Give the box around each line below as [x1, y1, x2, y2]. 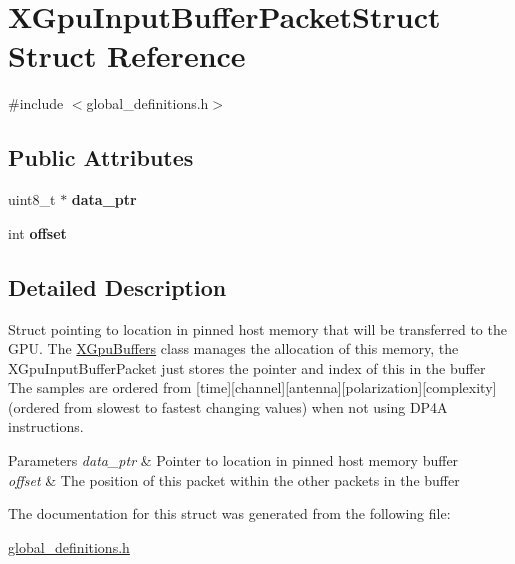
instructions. [8, 416, 84, 437]
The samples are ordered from [8, 377, 192, 398]
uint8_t [8, 189, 56, 210]
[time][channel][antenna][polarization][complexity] [196, 377, 497, 398]
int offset [8, 222, 67, 243]
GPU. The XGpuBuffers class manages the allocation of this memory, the [8, 338, 459, 359]
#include [8, 93, 64, 114]
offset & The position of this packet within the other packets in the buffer [8, 469, 460, 490]
